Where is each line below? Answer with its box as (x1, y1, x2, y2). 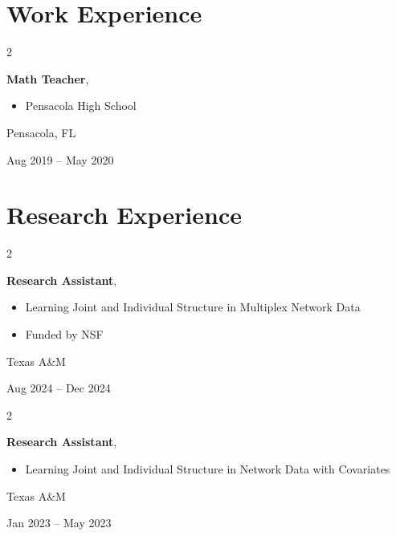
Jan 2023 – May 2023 (6, 514, 112, 531)
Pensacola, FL (6, 124, 76, 140)
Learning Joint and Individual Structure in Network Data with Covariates (25, 460, 390, 477)
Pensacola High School (25, 97, 137, 114)
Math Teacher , (6, 70, 89, 87)
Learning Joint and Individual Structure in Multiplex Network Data (25, 298, 361, 315)
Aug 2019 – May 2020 (6, 151, 114, 168)
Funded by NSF (25, 326, 104, 342)
